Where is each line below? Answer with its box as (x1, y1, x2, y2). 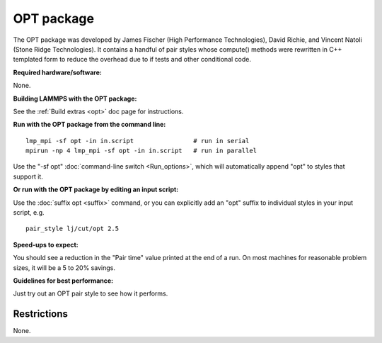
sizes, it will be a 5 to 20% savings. (13, 263, 116, 272)
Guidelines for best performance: (13, 276, 113, 285)
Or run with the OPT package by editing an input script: (13, 185, 179, 194)
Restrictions (13, 308, 69, 320)
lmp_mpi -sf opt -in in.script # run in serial (25, 137, 250, 145)
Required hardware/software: (13, 68, 102, 77)
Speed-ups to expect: (13, 240, 79, 249)
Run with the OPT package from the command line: (13, 120, 166, 129)
